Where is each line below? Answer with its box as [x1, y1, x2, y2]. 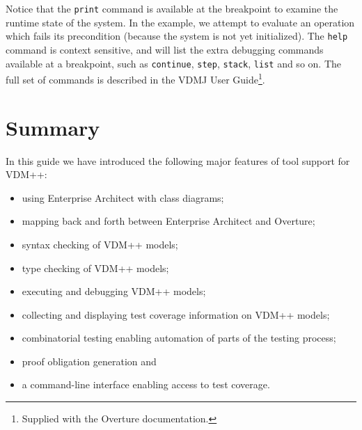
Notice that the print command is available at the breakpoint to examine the [6, 1, 338, 15]
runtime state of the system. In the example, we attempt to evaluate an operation [6, 15, 355, 29]
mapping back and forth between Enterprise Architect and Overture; [22, 214, 315, 228]
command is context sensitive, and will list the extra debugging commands [6, 42, 324, 56]
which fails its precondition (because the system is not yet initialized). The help [6, 29, 348, 43]
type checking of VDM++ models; [22, 260, 169, 275]
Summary [6, 113, 100, 141]
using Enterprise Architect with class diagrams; [22, 190, 224, 205]
